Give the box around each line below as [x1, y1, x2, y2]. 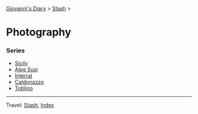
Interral [14, 72, 32, 79]
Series [6, 46, 25, 55]
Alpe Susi [14, 66, 38, 73]
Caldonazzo [14, 79, 44, 86]
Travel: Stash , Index [6, 102, 54, 109]
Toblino [14, 85, 34, 92]
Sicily [14, 60, 28, 67]
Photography [6, 26, 72, 39]
